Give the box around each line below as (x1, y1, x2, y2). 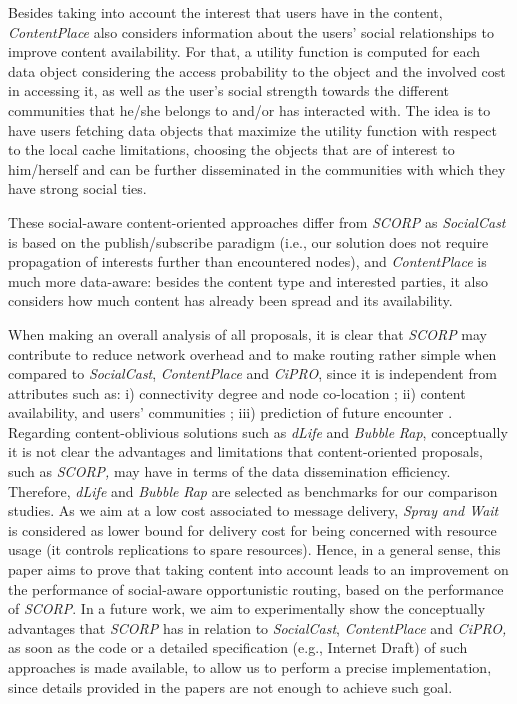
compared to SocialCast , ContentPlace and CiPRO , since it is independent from (8, 363, 497, 384)
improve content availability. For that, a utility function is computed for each (8, 41, 481, 62)
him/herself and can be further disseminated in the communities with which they (8, 158, 506, 179)
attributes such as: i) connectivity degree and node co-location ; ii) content (8, 382, 466, 403)
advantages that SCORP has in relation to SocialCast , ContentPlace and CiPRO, (8, 617, 507, 638)
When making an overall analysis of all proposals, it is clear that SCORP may (8, 323, 487, 344)
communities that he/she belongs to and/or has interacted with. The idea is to (8, 99, 491, 120)
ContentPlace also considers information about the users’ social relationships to (8, 21, 494, 42)
